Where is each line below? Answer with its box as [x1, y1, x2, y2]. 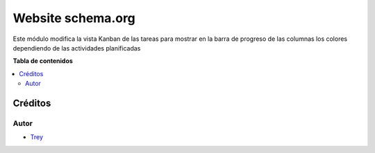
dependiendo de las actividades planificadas [12, 44, 141, 52]
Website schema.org [12, 10, 135, 26]
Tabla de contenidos [12, 57, 73, 65]
